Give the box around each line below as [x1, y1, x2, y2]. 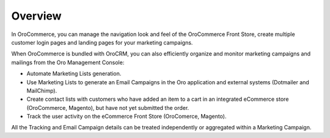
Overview [11, 9, 62, 23]
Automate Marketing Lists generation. [26, 70, 122, 78]
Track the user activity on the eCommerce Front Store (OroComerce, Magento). [26, 113, 227, 120]
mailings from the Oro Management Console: [11, 59, 125, 66]
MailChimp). [26, 87, 57, 94]
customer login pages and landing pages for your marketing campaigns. [11, 38, 193, 46]
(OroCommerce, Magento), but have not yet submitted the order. [26, 104, 189, 111]
